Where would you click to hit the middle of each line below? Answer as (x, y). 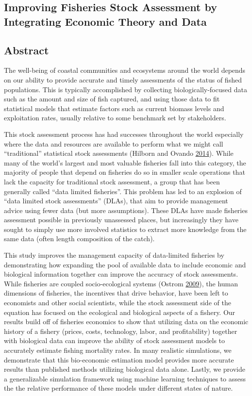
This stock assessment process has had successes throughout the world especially (124, 134)
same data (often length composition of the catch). (79, 239)
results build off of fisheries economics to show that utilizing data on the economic (126, 322)
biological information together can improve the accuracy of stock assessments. (121, 274)
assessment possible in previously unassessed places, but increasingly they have (121, 220)
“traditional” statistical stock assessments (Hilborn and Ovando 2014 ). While (119, 153)
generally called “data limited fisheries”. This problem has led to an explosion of (123, 191)
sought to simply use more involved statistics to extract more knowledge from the (125, 229)
